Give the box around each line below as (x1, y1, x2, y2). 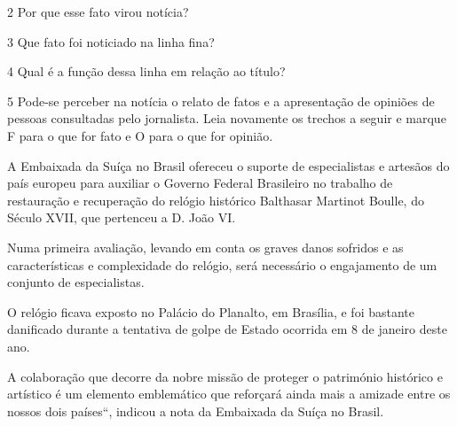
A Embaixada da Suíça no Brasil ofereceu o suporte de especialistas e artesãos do (7, 156, 450, 174)
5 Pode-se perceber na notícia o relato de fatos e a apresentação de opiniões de (7, 91, 435, 110)
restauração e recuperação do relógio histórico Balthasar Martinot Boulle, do (7, 190, 424, 209)
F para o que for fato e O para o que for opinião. (7, 126, 273, 144)
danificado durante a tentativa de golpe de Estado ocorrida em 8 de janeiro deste (7, 320, 447, 338)
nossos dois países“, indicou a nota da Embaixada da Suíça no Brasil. (7, 401, 384, 420)
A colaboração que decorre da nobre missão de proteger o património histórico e (7, 367, 443, 385)
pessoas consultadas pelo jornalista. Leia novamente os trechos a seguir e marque (7, 109, 446, 128)
